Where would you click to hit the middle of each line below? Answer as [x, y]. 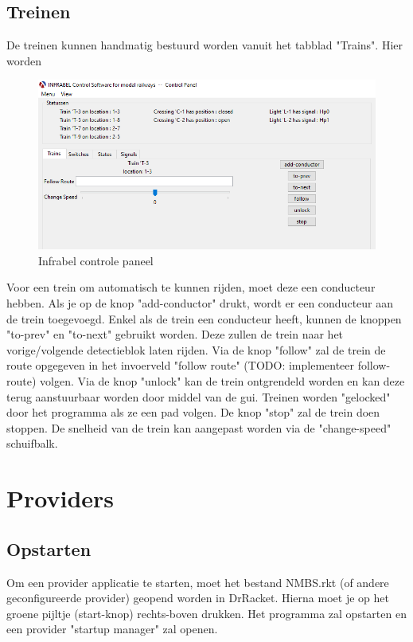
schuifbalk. [32, 443]
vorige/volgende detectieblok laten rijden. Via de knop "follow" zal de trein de [196, 349]
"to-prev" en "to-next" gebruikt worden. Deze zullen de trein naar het [175, 334]
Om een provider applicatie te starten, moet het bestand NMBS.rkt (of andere [198, 582]
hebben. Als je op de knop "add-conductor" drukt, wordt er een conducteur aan [200, 302]
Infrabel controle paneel [96, 260]
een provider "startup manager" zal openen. [112, 629]
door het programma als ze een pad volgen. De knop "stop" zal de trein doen [193, 412]
